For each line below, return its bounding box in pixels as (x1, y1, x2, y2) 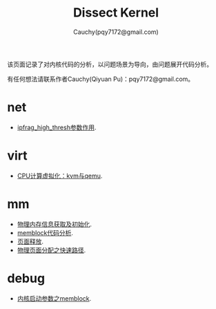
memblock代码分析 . (17, 228, 74, 236)
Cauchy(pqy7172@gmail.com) (73, 28, 159, 36)
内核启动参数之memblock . (17, 294, 92, 302)
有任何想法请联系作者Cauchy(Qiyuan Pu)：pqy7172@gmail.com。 (7, 75, 195, 83)
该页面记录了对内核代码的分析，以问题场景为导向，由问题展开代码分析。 (7, 60, 213, 68)
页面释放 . (17, 237, 43, 245)
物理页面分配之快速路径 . (17, 245, 86, 254)
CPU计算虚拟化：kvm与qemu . (17, 171, 103, 180)
